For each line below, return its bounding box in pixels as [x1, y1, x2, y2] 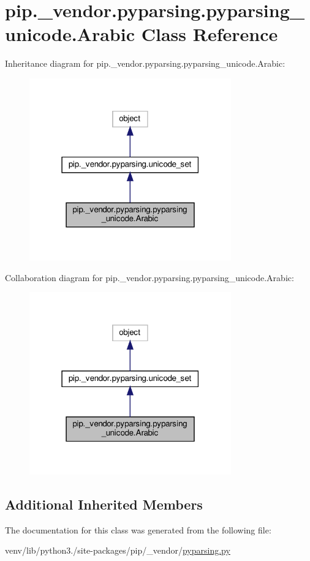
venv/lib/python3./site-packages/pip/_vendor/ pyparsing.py [5, 544, 230, 557]
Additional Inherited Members [5, 494, 203, 513]
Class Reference [141, 21, 278, 47]
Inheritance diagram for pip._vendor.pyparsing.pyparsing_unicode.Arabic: [5, 57, 285, 70]
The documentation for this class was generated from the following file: [5, 523, 271, 536]
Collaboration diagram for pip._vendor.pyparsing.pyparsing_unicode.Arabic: [5, 271, 294, 284]
